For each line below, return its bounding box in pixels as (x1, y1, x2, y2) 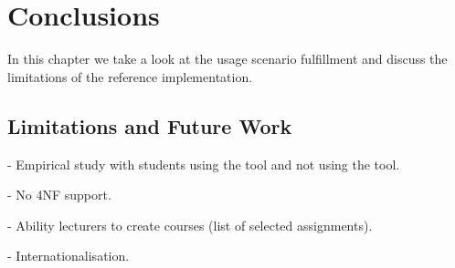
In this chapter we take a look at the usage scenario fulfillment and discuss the (7, 49, 448, 68)
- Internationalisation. (7, 246, 130, 265)
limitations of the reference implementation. (7, 67, 253, 86)
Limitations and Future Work (7, 111, 292, 139)
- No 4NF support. (7, 185, 111, 204)
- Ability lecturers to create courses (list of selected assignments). (7, 215, 373, 234)
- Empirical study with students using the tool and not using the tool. (7, 154, 400, 173)
